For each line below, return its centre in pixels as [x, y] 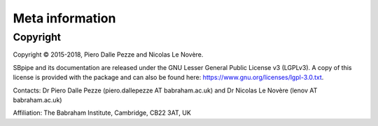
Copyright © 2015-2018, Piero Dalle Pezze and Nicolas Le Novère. [108, 55]
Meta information [64, 18]
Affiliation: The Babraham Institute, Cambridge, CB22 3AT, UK [102, 113]
